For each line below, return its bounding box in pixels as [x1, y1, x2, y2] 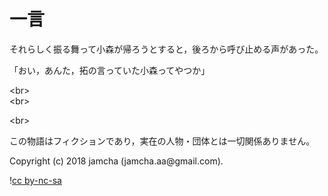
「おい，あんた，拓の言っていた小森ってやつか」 [9, 64, 211, 76]
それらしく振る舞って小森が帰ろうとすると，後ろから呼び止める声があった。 [9, 43, 324, 55]
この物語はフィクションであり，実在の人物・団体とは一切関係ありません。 [9, 135, 316, 147]
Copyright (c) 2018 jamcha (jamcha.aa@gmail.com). [9, 155, 224, 167]
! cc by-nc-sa [9, 174, 62, 186]
